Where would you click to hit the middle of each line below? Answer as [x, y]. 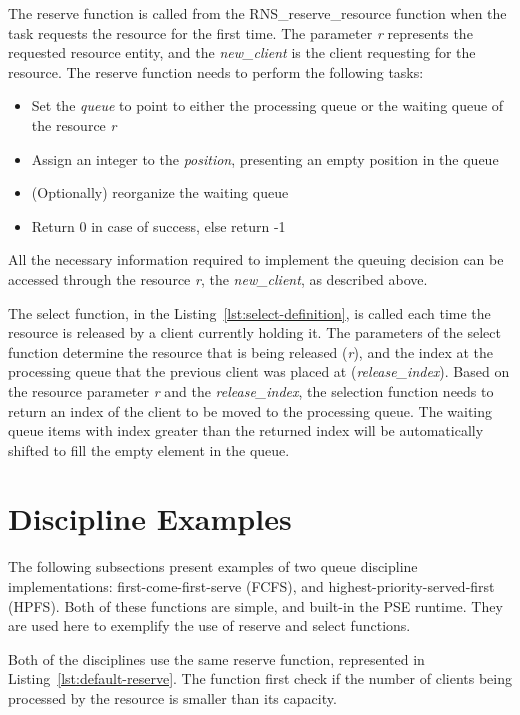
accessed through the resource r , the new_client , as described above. [218, 278]
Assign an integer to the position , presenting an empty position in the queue [265, 158]
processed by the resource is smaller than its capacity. [172, 697]
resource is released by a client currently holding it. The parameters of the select [254, 332]
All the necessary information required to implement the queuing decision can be [256, 259]
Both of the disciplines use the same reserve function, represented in [216, 658]
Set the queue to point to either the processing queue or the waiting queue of [267, 105]
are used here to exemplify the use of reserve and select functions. [209, 625]
